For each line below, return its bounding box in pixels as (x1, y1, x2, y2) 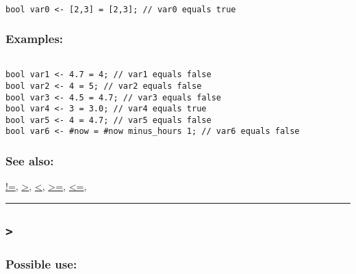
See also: (5, 152, 54, 169)
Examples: (5, 30, 64, 47)
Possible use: (5, 256, 77, 273)
